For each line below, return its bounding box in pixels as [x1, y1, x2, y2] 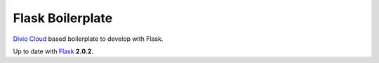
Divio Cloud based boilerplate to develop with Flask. [13, 35, 164, 43]
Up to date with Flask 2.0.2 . [13, 47, 94, 55]
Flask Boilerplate [13, 10, 113, 26]
